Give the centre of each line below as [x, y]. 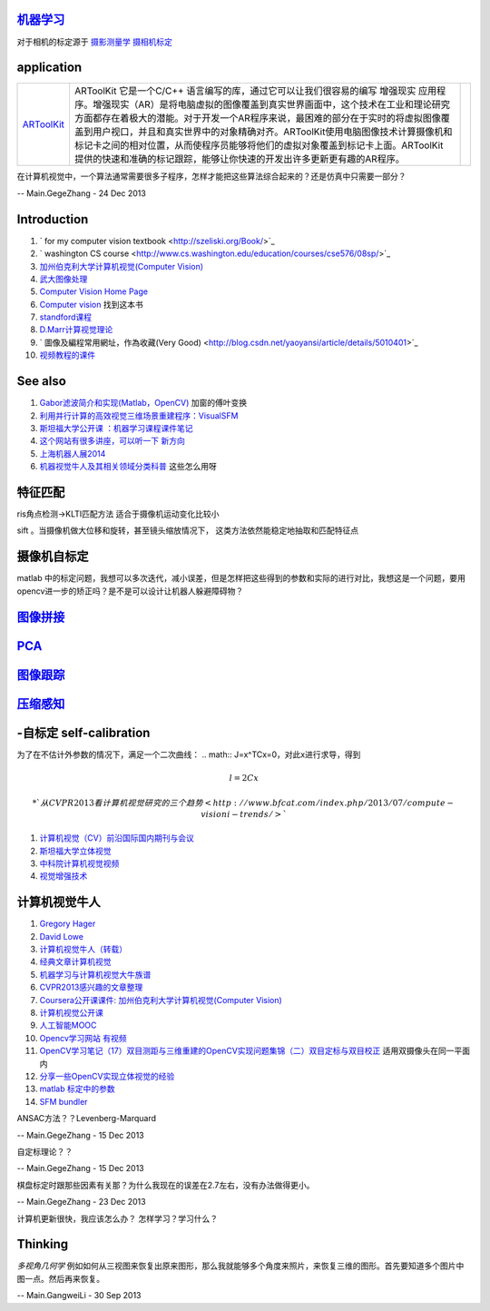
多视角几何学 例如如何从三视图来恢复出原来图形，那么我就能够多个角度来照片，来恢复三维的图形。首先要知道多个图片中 [240, 1266]
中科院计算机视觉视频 [79, 863]
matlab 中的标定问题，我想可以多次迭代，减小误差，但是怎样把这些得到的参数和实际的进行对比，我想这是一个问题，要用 [241, 578]
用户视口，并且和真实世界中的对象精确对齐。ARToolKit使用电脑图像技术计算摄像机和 [272, 132]
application [49, 68]
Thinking [43, 1244]
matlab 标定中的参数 [77, 1089]
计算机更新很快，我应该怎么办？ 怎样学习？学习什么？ [117, 1218]
